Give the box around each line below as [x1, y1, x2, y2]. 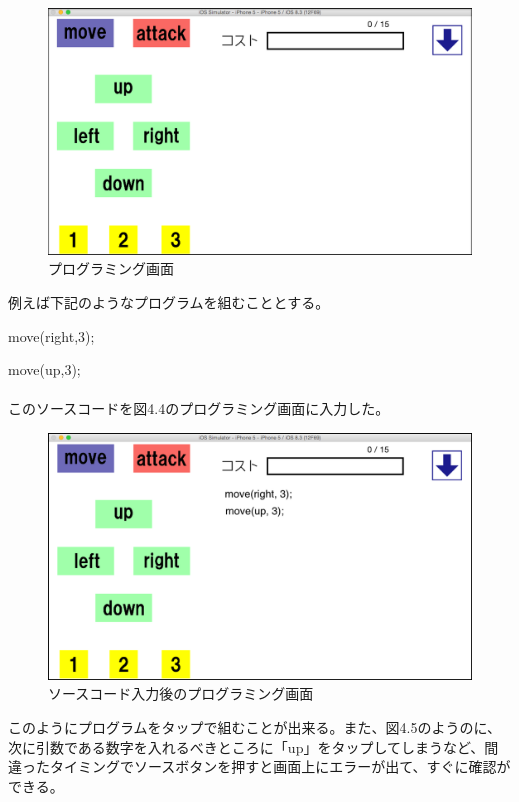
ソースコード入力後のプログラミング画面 [48, 683, 314, 704]
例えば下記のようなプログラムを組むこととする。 [8, 291, 330, 312]
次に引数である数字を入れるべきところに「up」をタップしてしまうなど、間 [8, 736, 499, 757]
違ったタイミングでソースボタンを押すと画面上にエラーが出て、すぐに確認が [8, 756, 511, 777]
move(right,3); [8, 325, 95, 346]
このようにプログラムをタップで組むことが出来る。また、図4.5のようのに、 [8, 716, 502, 737]
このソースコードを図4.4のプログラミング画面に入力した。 [8, 398, 390, 419]
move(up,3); [8, 359, 81, 380]
